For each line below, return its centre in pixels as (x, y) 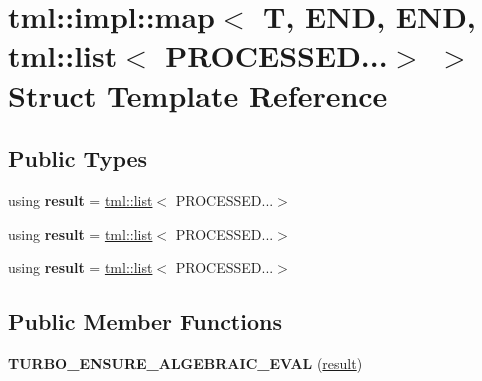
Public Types (78, 158)
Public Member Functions (145, 321)
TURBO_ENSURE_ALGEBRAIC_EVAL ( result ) (185, 362)
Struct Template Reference (198, 94)
